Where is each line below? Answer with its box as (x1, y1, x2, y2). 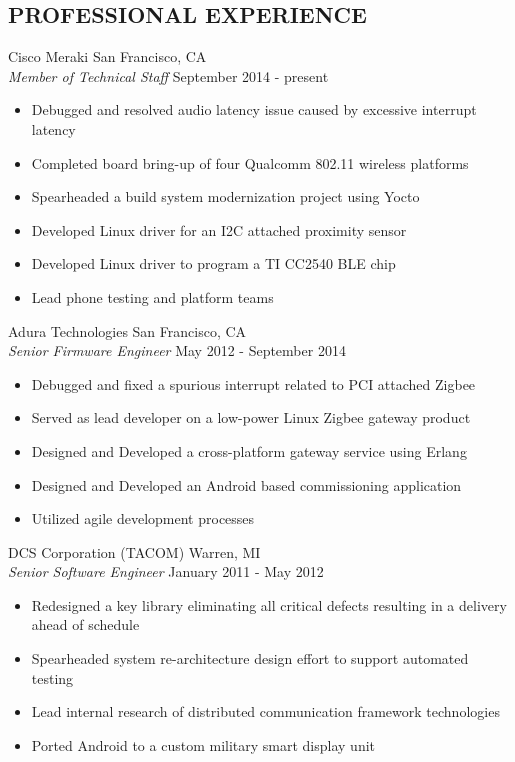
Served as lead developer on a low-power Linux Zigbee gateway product (31, 407, 471, 428)
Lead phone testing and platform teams (31, 286, 274, 307)
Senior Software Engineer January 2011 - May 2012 (8, 561, 324, 582)
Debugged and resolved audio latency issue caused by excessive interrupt (31, 99, 477, 120)
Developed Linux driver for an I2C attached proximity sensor (31, 219, 407, 240)
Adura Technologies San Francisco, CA (8, 320, 247, 341)
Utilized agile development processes (31, 508, 255, 529)
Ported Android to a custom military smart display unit (31, 734, 376, 755)
